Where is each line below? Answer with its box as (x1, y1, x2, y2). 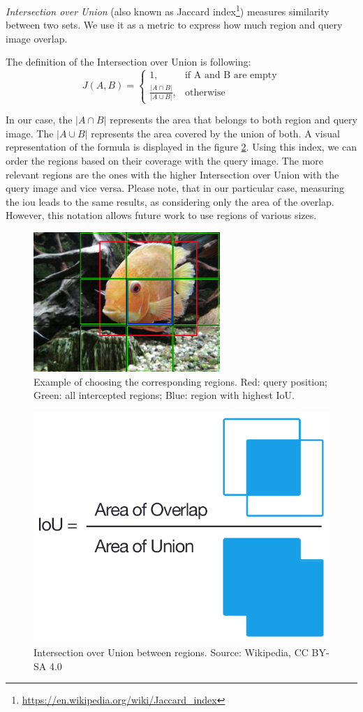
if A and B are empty (184, 70, 277, 81)
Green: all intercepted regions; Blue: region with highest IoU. (34, 388, 295, 402)
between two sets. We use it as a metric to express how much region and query (6, 17, 343, 32)
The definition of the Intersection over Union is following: (6, 54, 251, 69)
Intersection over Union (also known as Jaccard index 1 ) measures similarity (6, 2, 329, 18)
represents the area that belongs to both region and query (110, 112, 357, 127)
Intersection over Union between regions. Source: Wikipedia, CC (34, 645, 309, 660)
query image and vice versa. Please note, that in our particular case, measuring (6, 181, 344, 195)
